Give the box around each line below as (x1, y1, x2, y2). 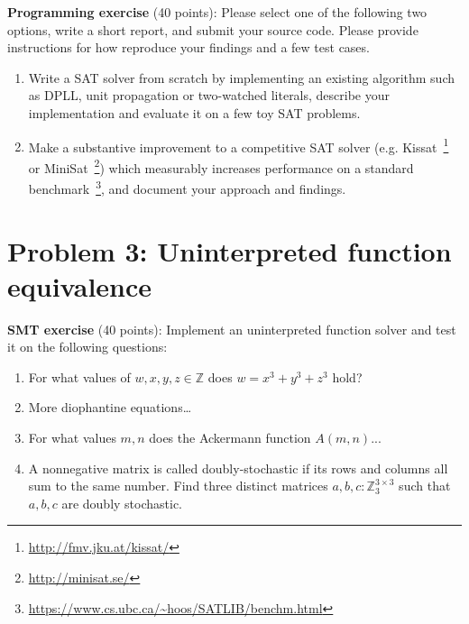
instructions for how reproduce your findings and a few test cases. (7, 38, 370, 57)
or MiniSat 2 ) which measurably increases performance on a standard (28, 155, 414, 177)
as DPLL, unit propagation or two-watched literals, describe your (28, 86, 391, 105)
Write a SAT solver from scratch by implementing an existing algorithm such (28, 68, 455, 87)
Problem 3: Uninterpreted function (7, 232, 452, 269)
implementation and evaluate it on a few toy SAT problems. (28, 103, 361, 122)
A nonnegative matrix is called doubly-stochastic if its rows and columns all (28, 458, 448, 477)
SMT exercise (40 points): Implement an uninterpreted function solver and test (7, 319, 456, 338)
